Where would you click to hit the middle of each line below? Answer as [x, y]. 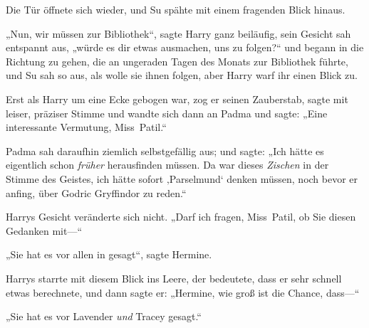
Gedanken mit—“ [44, 230]
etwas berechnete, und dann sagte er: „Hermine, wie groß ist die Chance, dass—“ [183, 292]
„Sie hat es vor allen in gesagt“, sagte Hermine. [109, 254]
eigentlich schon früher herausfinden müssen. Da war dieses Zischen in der [167, 165]
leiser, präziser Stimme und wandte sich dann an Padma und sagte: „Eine [167, 113]
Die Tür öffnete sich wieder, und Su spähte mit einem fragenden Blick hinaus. [176, 9]
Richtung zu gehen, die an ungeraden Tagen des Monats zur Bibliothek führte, [177, 61]
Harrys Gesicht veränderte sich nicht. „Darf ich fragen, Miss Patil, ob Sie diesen [181, 217]
